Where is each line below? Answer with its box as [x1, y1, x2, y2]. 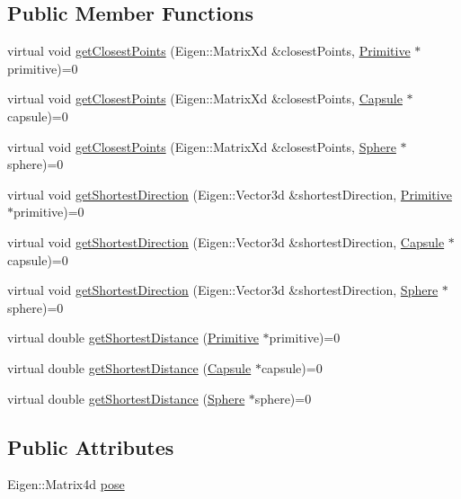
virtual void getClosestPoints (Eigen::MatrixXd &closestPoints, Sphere [7, 137, 396, 156]
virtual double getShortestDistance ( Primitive [7, 328, 259, 347]
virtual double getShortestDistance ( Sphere [7, 388, 245, 407]
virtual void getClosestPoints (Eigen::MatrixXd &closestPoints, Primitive [7, 41, 411, 60]
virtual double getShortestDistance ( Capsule [7, 358, 252, 377]
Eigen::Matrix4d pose [7, 475, 125, 494]
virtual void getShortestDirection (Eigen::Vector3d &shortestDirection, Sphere [7, 281, 439, 299]
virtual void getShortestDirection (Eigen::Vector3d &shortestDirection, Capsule [7, 232, 445, 251]
